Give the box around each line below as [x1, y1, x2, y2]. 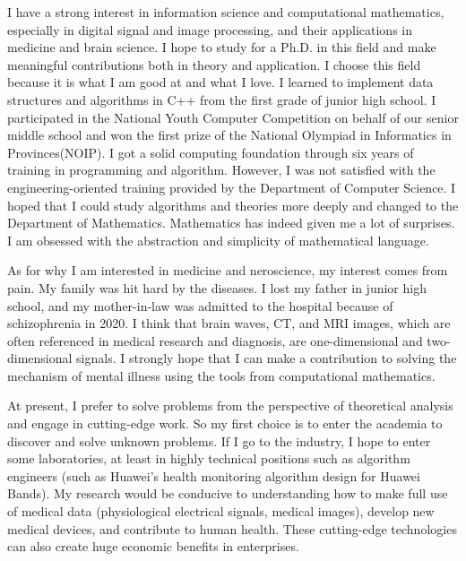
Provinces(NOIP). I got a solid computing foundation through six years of [7, 142, 414, 161]
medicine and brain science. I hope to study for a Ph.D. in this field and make [7, 38, 436, 56]
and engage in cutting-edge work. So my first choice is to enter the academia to [7, 414, 443, 433]
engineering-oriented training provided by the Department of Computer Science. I [7, 177, 456, 196]
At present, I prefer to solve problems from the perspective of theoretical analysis [7, 396, 453, 415]
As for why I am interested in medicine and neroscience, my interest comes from [7, 261, 448, 280]
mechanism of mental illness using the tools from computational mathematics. [7, 366, 436, 384]
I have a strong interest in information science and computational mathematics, [7, 3, 444, 21]
